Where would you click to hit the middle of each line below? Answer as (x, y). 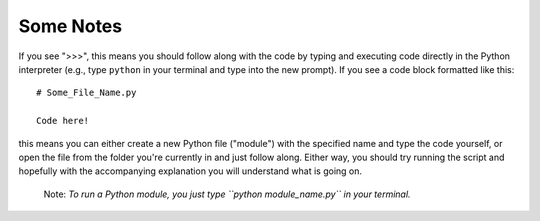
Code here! (63, 121)
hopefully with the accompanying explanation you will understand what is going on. (190, 171)
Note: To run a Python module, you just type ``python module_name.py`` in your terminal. (227, 194)
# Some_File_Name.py (86, 93)
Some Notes (70, 26)
